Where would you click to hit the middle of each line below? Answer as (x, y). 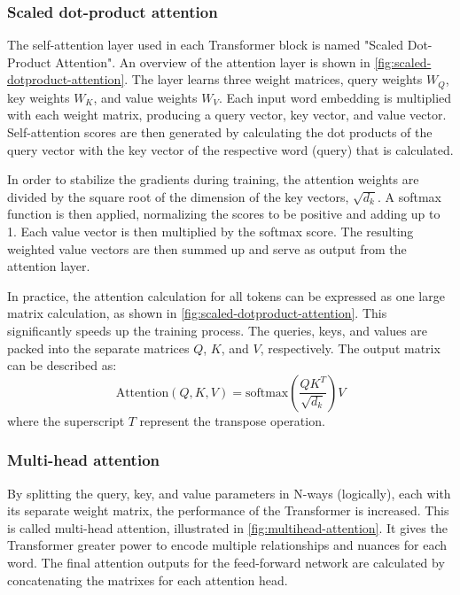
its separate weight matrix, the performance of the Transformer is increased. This (228, 510)
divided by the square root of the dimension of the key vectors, (178, 196)
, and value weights (145, 97)
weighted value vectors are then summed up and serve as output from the (207, 248)
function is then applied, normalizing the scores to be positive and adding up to (224, 214)
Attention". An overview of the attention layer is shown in (213, 62)
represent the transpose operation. (232, 420)
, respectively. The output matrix (350, 348)
